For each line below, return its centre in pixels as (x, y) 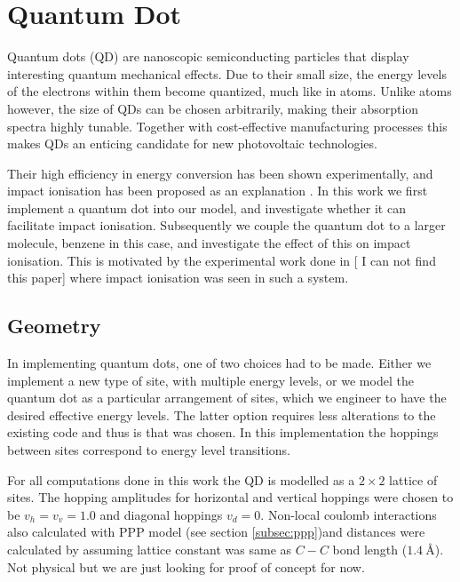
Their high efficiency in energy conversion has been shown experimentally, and (220, 173)
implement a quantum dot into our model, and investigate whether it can (206, 207)
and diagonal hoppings (161, 514)
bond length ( (370, 549)
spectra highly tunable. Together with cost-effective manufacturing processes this (227, 126)
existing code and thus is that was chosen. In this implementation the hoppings (223, 432)
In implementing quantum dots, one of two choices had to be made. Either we (219, 363)
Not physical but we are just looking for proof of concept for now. (186, 566)
